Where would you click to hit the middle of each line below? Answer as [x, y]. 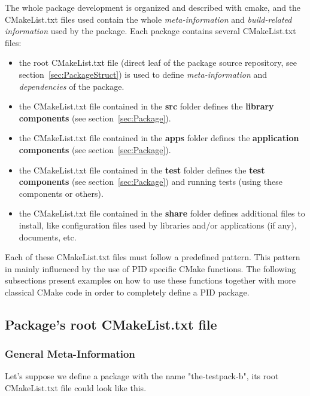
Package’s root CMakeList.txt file [111, 324]
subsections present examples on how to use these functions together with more [151, 280]
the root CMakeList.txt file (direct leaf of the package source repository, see [158, 63]
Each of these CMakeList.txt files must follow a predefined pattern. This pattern [153, 257]
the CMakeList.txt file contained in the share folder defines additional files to [162, 213]
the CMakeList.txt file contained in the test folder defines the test [142, 170]
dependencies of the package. [72, 86]
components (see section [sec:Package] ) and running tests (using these [151, 182]
